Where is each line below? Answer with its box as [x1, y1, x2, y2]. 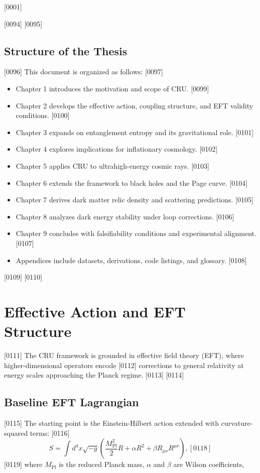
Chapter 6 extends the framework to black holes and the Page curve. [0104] [16, 177, 248, 188]
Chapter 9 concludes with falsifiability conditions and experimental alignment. [16, 228, 256, 239]
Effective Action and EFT [4, 301, 186, 321]
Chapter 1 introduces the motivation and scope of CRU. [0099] [16, 83, 209, 93]
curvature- [221, 418, 253, 428]
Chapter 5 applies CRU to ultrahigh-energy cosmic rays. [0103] [16, 160, 209, 171]
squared [4, 427, 28, 438]
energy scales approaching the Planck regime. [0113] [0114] [4, 370, 184, 380]
